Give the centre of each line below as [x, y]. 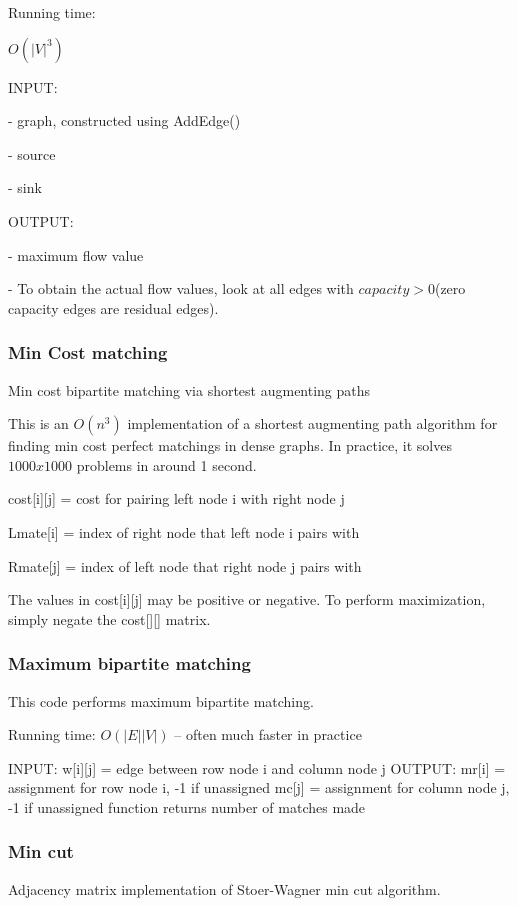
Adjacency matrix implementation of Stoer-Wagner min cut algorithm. [224, 888]
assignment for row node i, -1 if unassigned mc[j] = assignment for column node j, [259, 787]
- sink [25, 187]
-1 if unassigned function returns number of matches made [187, 806]
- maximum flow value [76, 254]
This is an [38, 423]
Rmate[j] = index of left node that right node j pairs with [185, 565]
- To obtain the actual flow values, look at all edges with [181, 288]
